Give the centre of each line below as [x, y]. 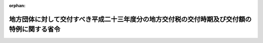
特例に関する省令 [35, 29]
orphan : [17, 5]
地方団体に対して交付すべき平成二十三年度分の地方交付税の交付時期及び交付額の [130, 19]
